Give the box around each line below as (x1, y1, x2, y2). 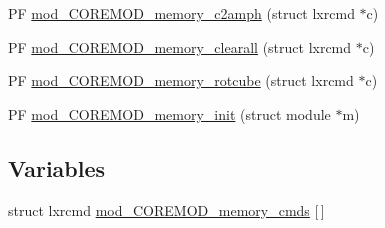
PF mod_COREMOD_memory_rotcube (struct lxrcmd (8, 70, 354, 91)
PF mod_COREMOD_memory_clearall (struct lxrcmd (8, 36, 352, 57)
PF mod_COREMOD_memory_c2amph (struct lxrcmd (8, 3, 355, 23)
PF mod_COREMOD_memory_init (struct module (8, 103, 331, 124)
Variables (8, 152, 106, 183)
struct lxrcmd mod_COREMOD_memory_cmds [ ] (8, 199, 325, 220)
